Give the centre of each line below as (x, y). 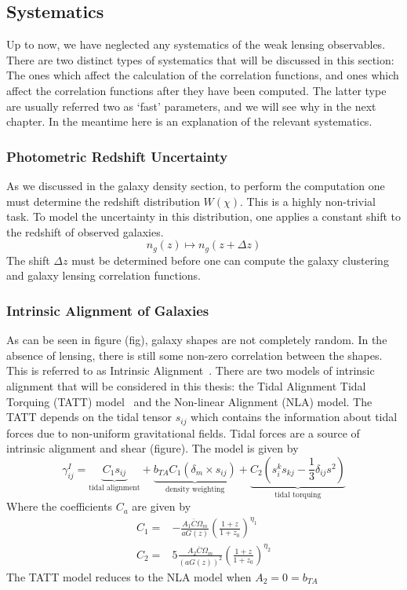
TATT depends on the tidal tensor (89, 417)
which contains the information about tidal (294, 417)
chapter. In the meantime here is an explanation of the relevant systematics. (189, 121)
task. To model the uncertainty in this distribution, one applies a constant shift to (204, 216)
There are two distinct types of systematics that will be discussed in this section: (200, 59)
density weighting (195, 489)
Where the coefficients (60, 506)
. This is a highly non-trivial (308, 201)
